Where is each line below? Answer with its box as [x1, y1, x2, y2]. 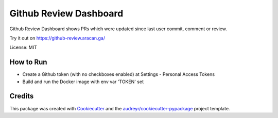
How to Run [9, 58, 47, 67]
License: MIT [9, 44, 37, 51]
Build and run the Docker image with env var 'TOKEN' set [22, 78, 144, 85]
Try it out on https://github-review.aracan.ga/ [9, 35, 106, 41]
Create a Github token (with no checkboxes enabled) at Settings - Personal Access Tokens [22, 71, 215, 77]
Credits [9, 92, 34, 101]
